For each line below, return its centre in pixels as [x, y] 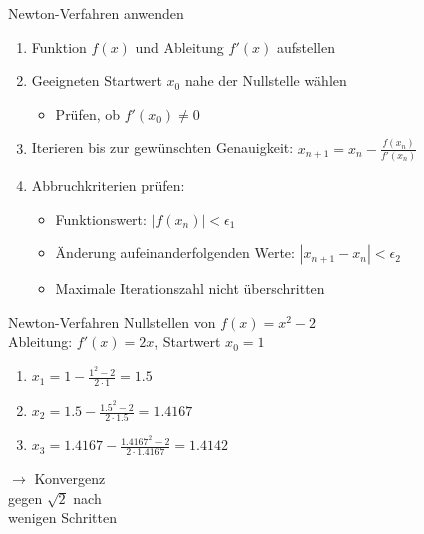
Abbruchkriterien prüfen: [108, 185]
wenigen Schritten [62, 517]
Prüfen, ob [88, 113]
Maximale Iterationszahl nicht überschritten [190, 288]
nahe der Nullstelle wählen [265, 80]
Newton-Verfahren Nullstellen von [112, 321]
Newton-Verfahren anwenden [96, 13]
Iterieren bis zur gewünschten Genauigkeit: [162, 147]
